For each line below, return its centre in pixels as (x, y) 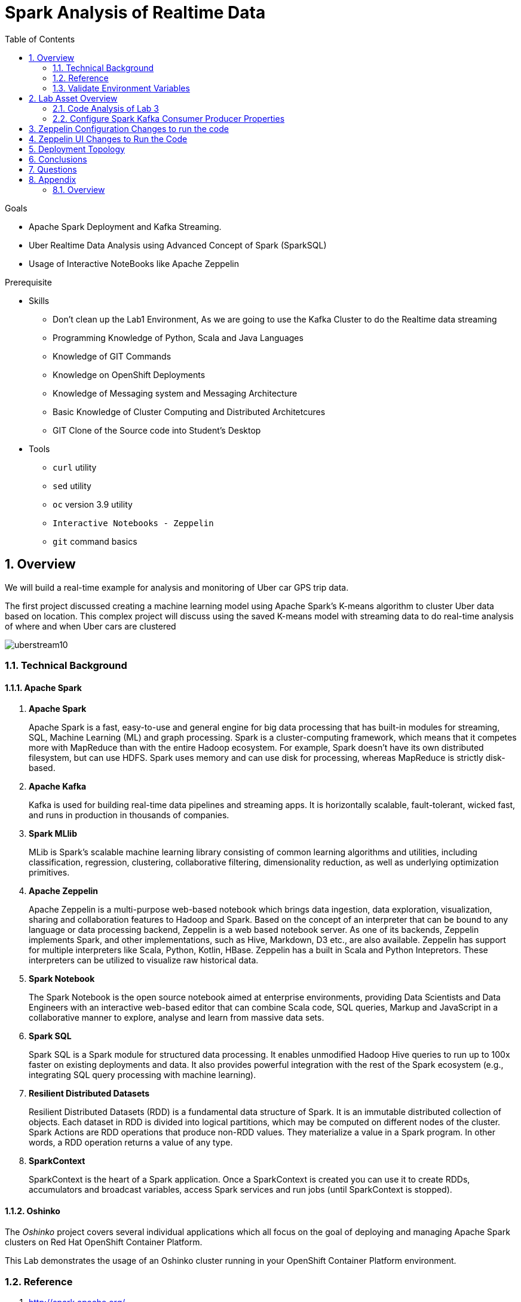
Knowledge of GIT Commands (112, 356)
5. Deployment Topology (77, 149)
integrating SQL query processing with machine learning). (142, 1075)
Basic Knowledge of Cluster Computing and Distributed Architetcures (189, 412)
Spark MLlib (53, 834)
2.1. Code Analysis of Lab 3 (106, 108)
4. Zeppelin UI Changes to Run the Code (108, 139)
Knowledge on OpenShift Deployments (129, 374)
